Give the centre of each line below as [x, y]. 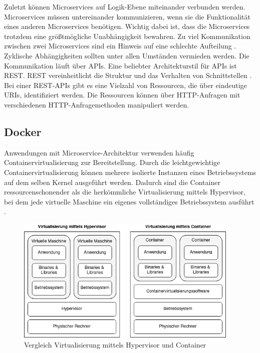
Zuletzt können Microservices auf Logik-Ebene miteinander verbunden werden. [125, 6]
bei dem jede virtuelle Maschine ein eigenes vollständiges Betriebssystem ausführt [129, 201]
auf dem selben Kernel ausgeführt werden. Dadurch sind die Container [112, 182]
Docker [23, 131]
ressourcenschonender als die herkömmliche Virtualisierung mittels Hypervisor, [125, 192]
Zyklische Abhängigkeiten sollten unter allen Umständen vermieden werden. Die [127, 55]
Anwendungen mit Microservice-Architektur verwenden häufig [99, 152]
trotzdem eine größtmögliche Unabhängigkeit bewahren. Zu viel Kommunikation [127, 36]
